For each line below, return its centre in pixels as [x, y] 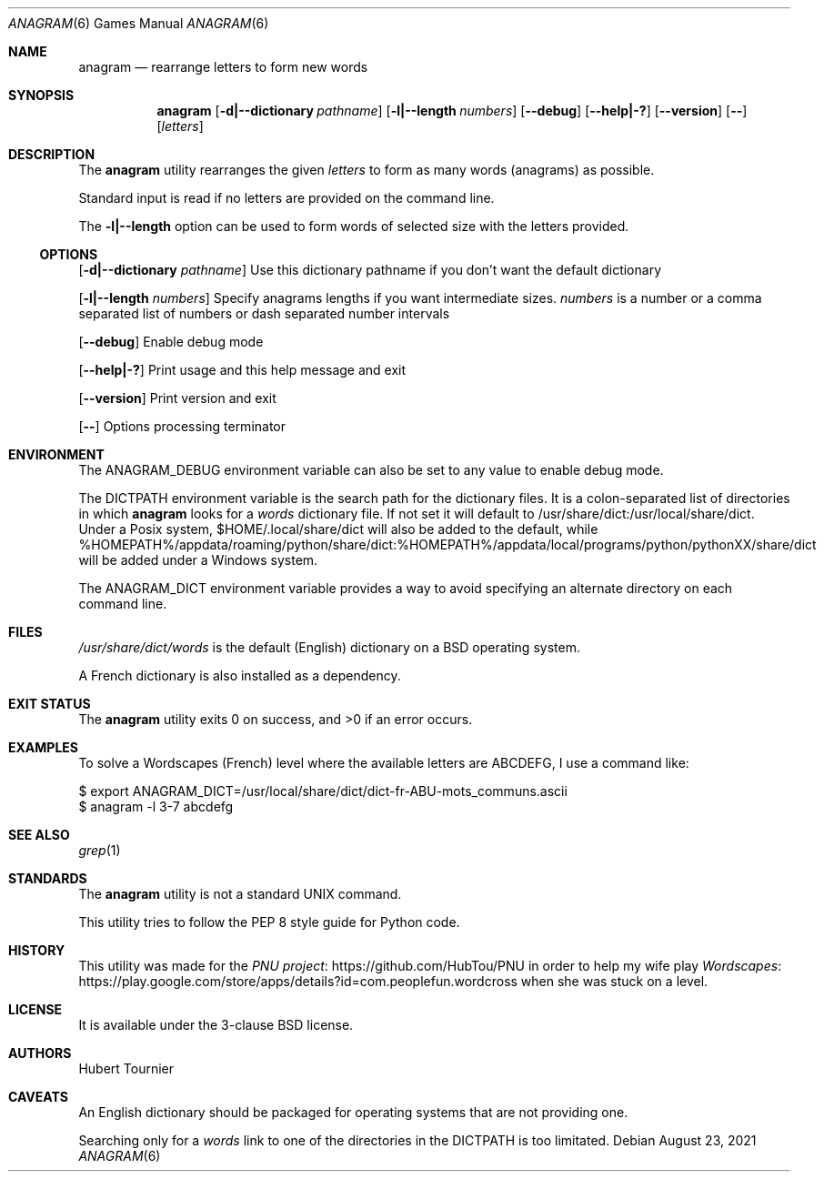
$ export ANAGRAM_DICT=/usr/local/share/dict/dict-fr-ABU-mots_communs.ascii [323, 791]
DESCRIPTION [52, 154]
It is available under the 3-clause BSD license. [216, 1025]
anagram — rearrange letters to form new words [223, 67]
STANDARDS [48, 878]
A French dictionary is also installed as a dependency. [240, 675]
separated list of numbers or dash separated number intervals [264, 313]
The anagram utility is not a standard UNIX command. [240, 894]
